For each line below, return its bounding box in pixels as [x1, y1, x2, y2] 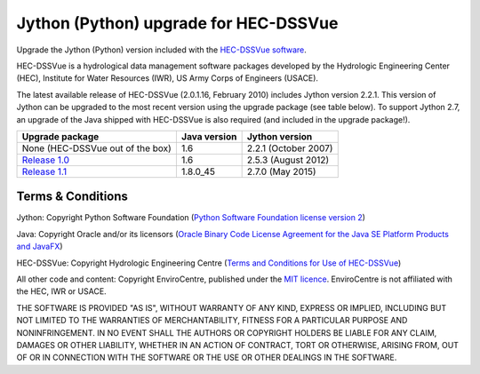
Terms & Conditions [16, 189, 129, 204]
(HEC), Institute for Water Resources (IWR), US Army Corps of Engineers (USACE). [16, 73, 319, 84]
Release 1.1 [21, 165, 67, 178]
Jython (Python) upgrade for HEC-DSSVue [16, 13, 339, 33]
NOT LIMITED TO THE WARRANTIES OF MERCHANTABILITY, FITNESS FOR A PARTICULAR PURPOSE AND [16, 315, 408, 326]
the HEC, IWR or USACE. [16, 286, 107, 297]
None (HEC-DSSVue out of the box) [21, 142, 172, 155]
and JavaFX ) [16, 241, 63, 252]
